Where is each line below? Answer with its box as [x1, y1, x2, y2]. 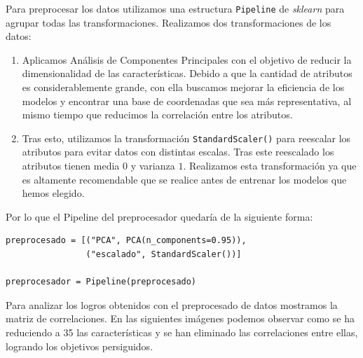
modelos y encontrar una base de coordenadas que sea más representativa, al [22, 93, 352, 108]
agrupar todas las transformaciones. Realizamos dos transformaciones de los [6, 15, 331, 29]
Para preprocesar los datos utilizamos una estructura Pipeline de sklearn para [6, 1, 345, 15]
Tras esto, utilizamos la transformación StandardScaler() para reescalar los [22, 130, 351, 145]
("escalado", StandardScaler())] [85, 249, 242, 260]
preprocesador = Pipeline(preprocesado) [6, 277, 197, 287]
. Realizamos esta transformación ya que [183, 158, 357, 173]
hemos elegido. [22, 186, 85, 200]
